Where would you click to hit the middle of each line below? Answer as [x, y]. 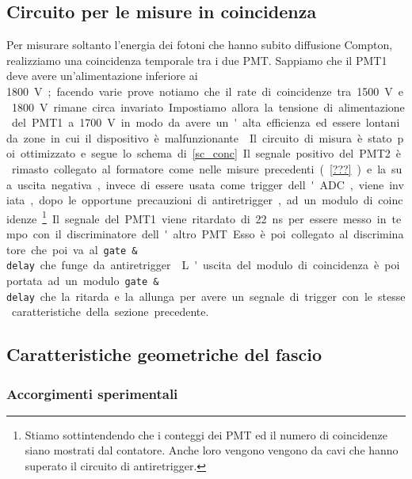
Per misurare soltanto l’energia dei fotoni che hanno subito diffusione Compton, [200, 45]
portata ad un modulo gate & [83, 280]
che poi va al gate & [84, 249]
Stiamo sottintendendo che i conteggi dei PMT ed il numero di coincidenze [206, 434]
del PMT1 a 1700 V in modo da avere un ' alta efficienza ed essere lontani [206, 122]
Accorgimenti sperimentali [92, 393]
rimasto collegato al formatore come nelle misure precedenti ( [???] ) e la [199, 168]
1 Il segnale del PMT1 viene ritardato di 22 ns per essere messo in [214, 217]
